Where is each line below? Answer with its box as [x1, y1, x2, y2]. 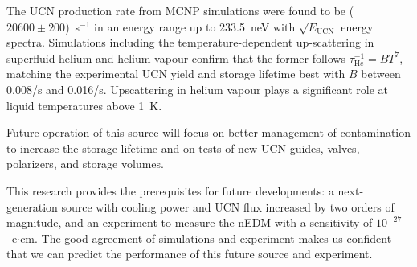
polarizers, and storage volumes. [6, 155, 164, 172]
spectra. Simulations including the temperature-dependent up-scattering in [6, 34, 374, 51]
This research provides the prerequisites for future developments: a [6, 182, 334, 199]
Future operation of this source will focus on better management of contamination [6, 124, 411, 141]
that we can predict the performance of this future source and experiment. [6, 245, 373, 262]
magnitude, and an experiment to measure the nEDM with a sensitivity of [6, 214, 373, 231]
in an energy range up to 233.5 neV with [94, 18, 296, 35]
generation [6, 198, 58, 215]
